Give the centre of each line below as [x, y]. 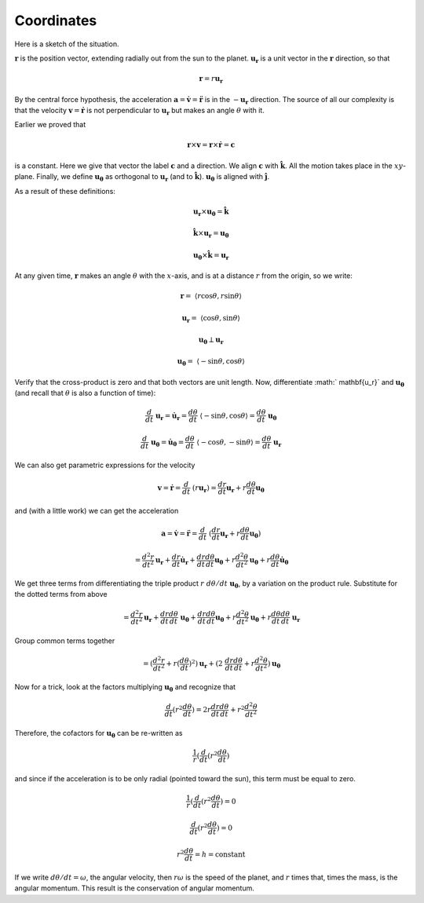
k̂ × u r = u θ [211, 234]
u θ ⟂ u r [211, 340]
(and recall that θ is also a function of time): [85, 393]
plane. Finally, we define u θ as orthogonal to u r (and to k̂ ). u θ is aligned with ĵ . [142, 178]
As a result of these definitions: [65, 191]
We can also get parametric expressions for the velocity [105, 465]
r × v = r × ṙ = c [211, 145]
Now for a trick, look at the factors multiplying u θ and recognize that [125, 688]
